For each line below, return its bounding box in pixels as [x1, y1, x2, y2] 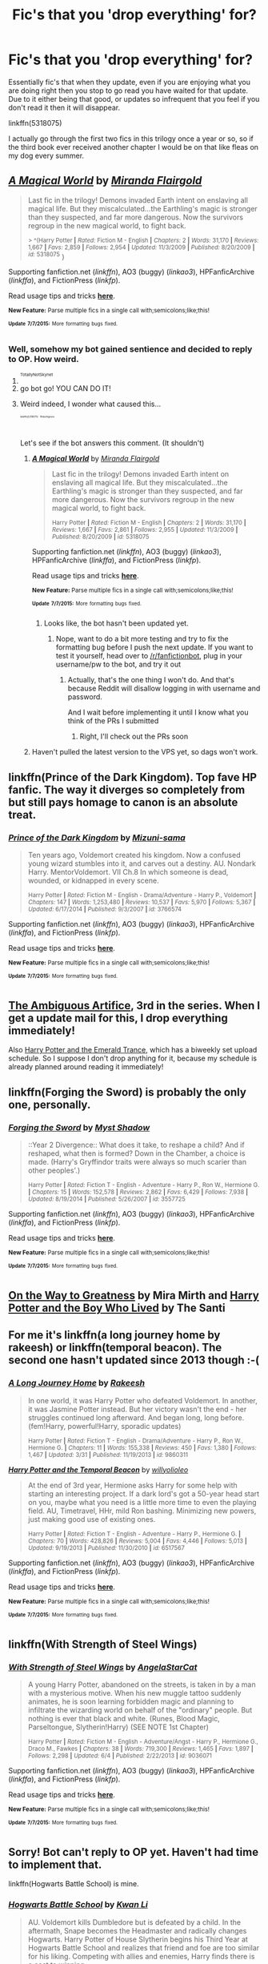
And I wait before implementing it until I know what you [67, 707, 249, 718]
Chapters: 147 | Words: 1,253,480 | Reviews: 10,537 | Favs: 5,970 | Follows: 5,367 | [27, 899, 256, 907]
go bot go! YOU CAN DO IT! [19, 384, 111, 393]
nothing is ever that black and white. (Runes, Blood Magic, [27, 1714, 220, 1723]
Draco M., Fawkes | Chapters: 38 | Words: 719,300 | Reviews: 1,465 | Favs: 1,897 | [27, 1745, 254, 1753]
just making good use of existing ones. [27, 1514, 156, 1523]
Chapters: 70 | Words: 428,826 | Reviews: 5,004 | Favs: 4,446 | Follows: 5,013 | [27, 1536, 247, 1545]
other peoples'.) [27, 1165, 81, 1175]
